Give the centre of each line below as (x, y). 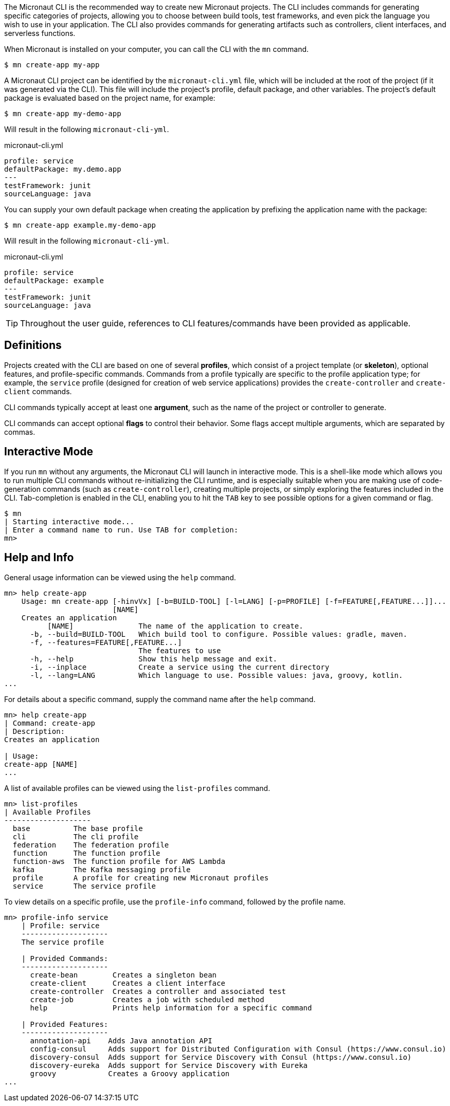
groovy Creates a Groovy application (130, 1073)
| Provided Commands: (65, 958)
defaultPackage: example (54, 281)
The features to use (180, 650)
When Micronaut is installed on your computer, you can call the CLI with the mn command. (157, 49)
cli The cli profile (76, 836)
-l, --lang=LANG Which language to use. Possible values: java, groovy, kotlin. (217, 675)
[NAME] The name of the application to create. (175, 626)
